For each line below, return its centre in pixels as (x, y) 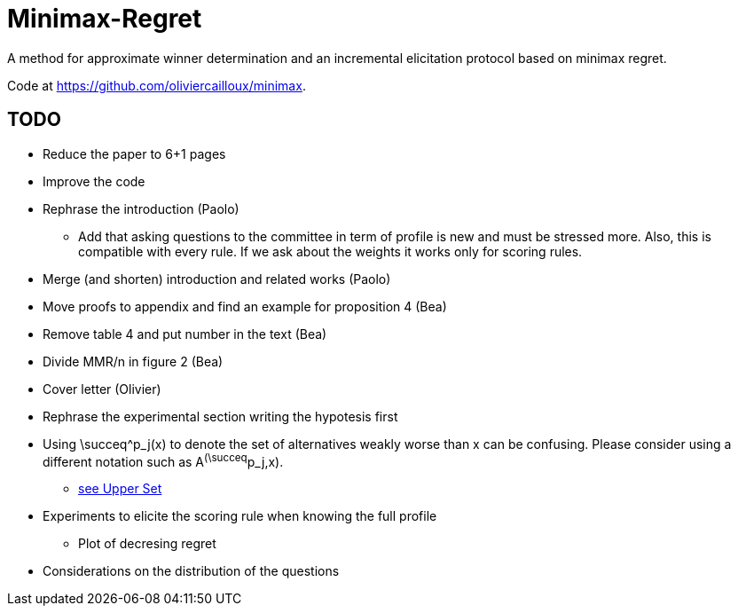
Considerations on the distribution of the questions (191, 571)
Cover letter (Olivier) (102, 389)
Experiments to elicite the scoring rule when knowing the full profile (240, 516)
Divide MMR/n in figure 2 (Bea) (133, 361)
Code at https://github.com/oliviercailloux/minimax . (157, 85)
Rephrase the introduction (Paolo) (141, 208)
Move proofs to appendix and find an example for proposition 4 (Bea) (245, 306)
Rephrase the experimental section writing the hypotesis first (220, 416)
